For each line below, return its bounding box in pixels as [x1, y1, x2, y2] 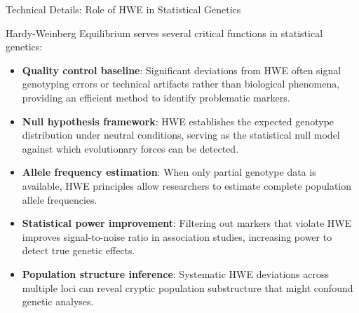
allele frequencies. [22, 192, 97, 207]
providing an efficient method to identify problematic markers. [22, 90, 290, 104]
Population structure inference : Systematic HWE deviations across [22, 266, 329, 281]
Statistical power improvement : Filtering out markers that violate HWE [22, 216, 352, 230]
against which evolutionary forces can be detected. [22, 141, 239, 155]
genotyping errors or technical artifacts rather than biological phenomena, [22, 76, 340, 91]
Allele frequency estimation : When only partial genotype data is [22, 165, 316, 179]
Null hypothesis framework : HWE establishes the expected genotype [22, 113, 334, 128]
